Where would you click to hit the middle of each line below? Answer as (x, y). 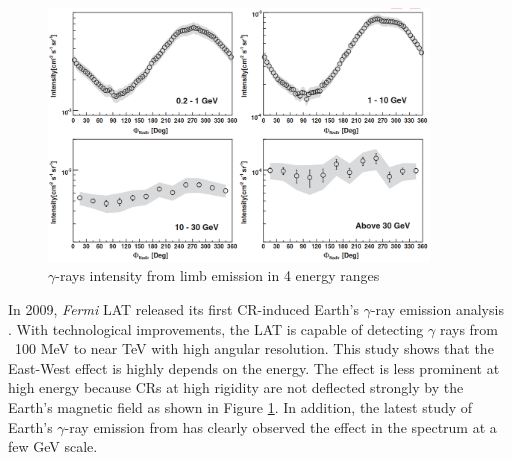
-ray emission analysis (437, 308)
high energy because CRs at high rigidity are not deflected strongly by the (236, 387)
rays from (469, 328)
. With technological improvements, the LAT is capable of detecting (216, 328)
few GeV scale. (53, 446)
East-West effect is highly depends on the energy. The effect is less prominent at (254, 367)
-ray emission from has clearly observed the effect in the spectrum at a (280, 426)
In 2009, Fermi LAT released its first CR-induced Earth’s (184, 308)
